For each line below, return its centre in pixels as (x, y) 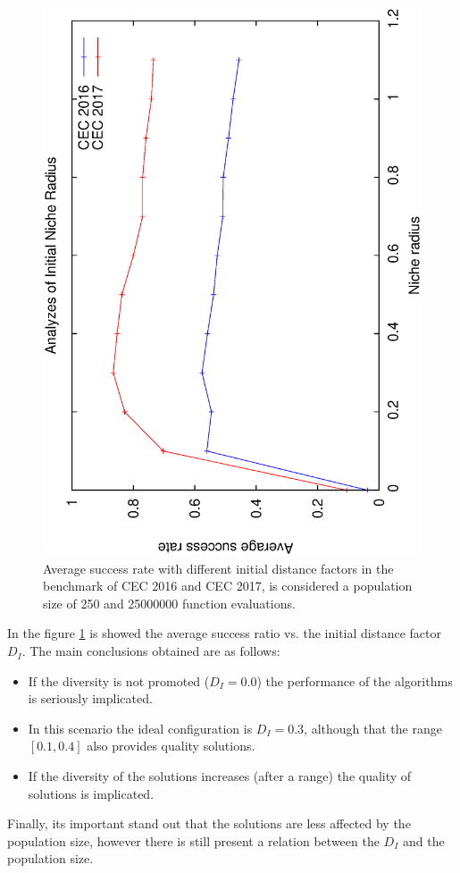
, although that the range (373, 728)
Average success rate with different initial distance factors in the (218, 568)
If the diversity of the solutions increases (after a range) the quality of (220, 776)
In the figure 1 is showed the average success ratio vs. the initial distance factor (224, 633)
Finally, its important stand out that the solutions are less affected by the (209, 823)
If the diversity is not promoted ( (119, 680)
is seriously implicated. (90, 698)
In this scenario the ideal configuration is (140, 728)
